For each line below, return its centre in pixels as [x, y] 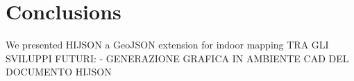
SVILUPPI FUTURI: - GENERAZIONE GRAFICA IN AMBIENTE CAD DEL [177, 58]
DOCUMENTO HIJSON [59, 72]
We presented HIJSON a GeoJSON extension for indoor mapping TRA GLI [167, 45]
